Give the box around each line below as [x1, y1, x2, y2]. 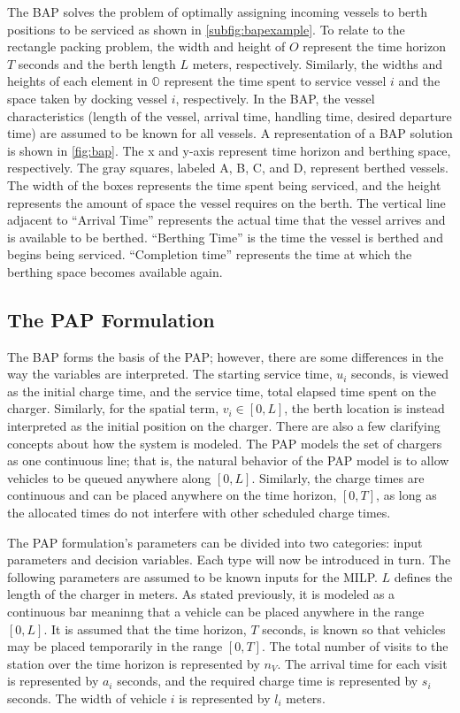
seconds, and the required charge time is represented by [117, 671, 418, 690]
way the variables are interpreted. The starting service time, [7, 364, 333, 383]
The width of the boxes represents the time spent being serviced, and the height [7, 175, 441, 194]
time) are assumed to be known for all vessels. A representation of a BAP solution [7, 124, 453, 142]
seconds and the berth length [18, 54, 176, 73]
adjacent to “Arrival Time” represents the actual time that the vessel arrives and [7, 211, 446, 229]
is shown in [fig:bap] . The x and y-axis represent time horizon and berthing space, [7, 141, 451, 159]
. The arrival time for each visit [277, 654, 448, 672]
